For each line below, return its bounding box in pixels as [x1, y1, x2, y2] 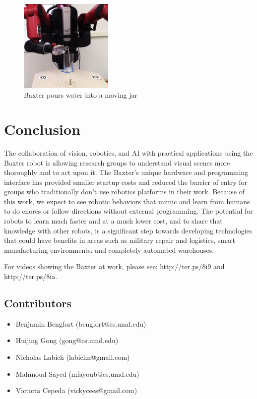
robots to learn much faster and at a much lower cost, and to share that [4, 216, 223, 226]
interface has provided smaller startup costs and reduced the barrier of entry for [4, 176, 248, 187]
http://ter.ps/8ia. [4, 271, 58, 282]
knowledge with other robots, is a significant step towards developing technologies [4, 225, 253, 235]
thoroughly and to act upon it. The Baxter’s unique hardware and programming [4, 167, 249, 177]
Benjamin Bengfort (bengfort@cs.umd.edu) [15, 318, 146, 329]
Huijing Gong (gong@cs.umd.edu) [15, 335, 119, 345]
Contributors [4, 295, 72, 311]
